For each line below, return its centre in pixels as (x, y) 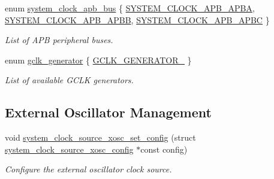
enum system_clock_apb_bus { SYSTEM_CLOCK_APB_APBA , (130, 8)
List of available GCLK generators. (69, 80)
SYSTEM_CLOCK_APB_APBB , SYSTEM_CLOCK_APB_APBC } (137, 19)
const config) (164, 149)
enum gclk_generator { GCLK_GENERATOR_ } (98, 60)
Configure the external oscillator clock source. (88, 169)
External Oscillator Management (108, 112)
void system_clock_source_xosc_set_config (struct (100, 137)
